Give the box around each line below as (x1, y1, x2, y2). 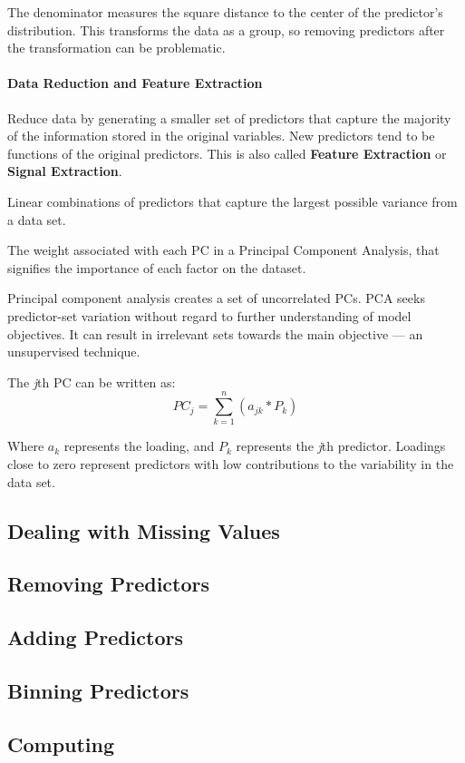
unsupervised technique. (7, 342, 140, 361)
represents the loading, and (63, 436, 215, 455)
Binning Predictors (7, 676, 189, 704)
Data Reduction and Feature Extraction (7, 73, 263, 93)
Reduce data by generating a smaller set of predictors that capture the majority (7, 108, 451, 127)
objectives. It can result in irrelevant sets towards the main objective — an (7, 324, 423, 343)
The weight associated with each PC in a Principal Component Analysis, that (7, 240, 440, 259)
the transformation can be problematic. (7, 38, 226, 57)
